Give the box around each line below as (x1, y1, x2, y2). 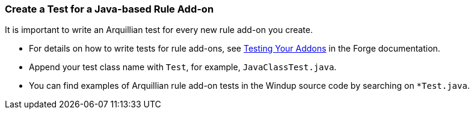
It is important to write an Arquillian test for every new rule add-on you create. (5, 25, 313, 35)
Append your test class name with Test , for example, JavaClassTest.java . (29, 62, 337, 73)
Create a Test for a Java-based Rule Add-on (5, 3, 214, 15)
